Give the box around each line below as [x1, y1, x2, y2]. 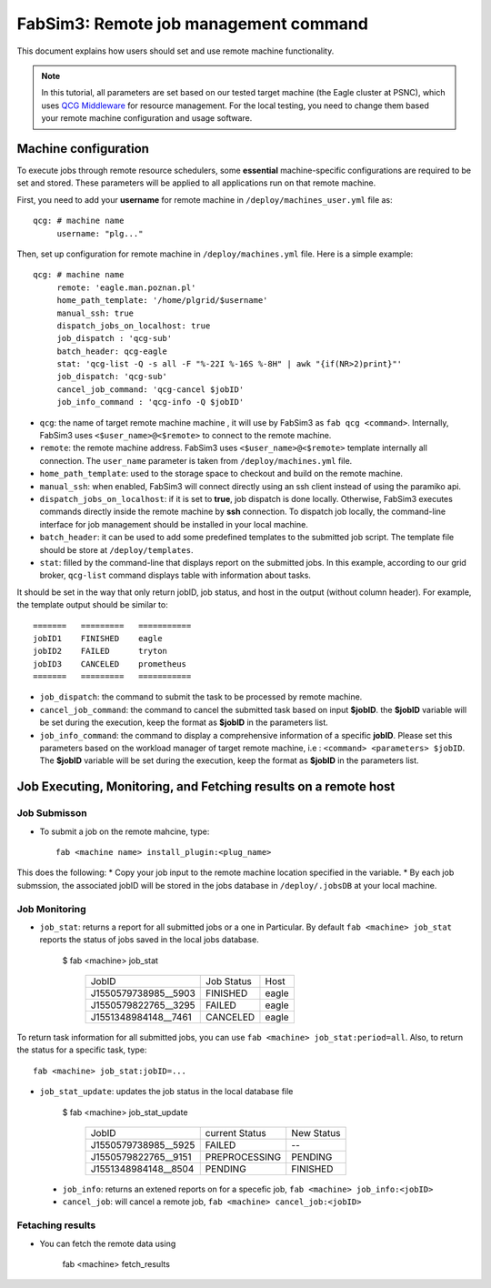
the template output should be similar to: [16, 599, 168, 610]
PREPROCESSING [205, 1151, 282, 1163]
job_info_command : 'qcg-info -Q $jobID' [56, 397, 245, 408]
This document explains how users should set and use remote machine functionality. [16, 45, 335, 56]
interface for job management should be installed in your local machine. [39, 518, 308, 529]
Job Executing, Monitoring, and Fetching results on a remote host [16, 779, 396, 795]
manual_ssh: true [56, 307, 135, 318]
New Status [291, 1127, 341, 1140]
